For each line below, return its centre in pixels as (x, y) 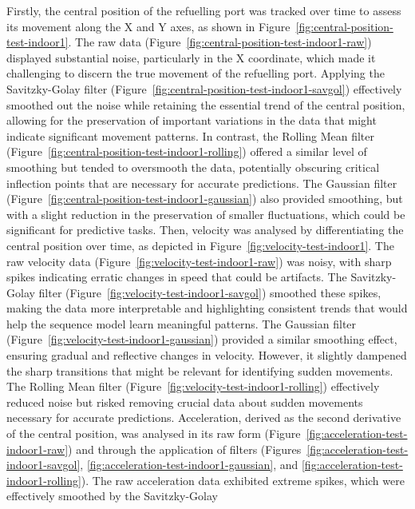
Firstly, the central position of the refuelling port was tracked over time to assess (204, 10)
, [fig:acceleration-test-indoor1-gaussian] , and (189, 465)
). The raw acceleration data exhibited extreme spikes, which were (243, 480)
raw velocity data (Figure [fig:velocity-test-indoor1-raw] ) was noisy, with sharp (199, 261)
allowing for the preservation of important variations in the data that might (192, 120)
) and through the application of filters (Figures (185, 449)
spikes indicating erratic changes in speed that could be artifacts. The (177, 277)
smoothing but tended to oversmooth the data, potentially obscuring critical (193, 167)
